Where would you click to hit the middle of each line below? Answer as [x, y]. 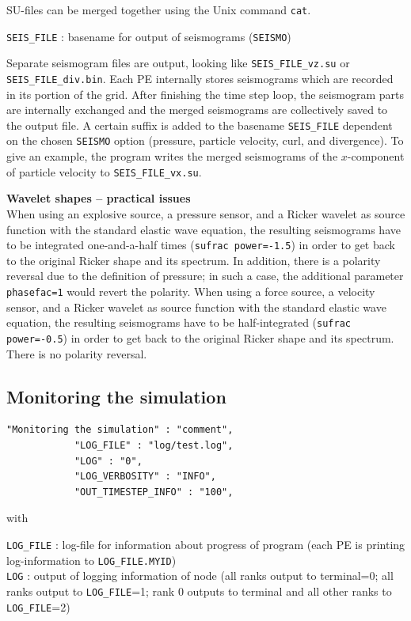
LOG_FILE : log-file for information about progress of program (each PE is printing [206, 544]
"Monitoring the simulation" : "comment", [120, 430]
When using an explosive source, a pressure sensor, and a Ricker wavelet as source [206, 213]
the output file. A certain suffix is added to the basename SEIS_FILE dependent [200, 125]
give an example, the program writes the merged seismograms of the [172, 156]
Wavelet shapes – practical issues [99, 198]
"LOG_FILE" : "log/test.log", [154, 445]
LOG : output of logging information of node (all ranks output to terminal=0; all [200, 576]
